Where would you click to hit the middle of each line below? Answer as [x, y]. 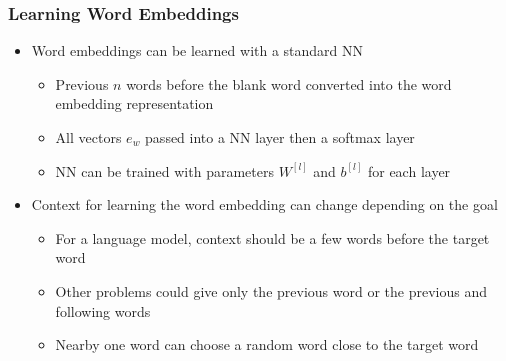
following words [103, 310]
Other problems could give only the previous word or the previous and [271, 290]
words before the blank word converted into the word [289, 83]
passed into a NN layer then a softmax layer [280, 137]
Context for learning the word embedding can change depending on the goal [264, 204]
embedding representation [134, 103]
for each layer [409, 170]
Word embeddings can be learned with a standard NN [197, 50]
